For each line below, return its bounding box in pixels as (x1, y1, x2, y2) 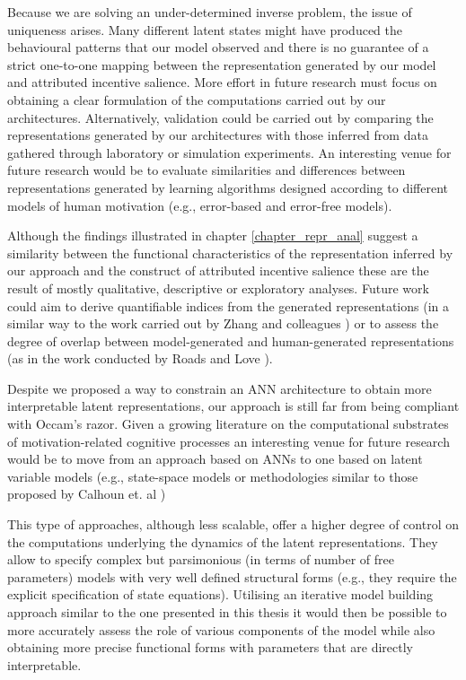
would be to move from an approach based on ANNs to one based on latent (7, 449, 423, 468)
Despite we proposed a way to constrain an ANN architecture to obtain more (7, 379, 432, 397)
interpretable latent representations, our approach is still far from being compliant (7, 397, 460, 415)
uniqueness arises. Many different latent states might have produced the (7, 20, 403, 39)
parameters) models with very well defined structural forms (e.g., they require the (7, 567, 457, 586)
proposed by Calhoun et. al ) (7, 484, 166, 503)
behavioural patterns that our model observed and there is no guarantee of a (7, 38, 429, 57)
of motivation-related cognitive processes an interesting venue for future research (7, 432, 450, 450)
